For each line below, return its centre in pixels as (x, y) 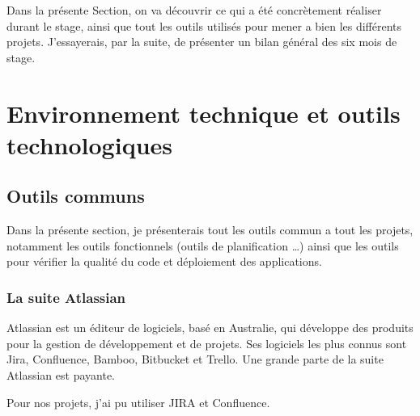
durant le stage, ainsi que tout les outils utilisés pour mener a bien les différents (204, 25)
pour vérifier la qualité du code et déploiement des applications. (164, 261)
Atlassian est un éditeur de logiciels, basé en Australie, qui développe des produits (210, 328)
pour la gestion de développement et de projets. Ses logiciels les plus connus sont (207, 343)
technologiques (89, 144)
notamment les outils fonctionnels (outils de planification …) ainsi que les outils (203, 245)
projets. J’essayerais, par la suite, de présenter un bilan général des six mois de (202, 42)
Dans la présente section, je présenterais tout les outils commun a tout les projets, (210, 230)
